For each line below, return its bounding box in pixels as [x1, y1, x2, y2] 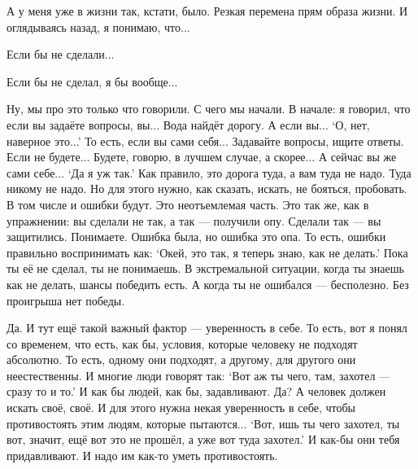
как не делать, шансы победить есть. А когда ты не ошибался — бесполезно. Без [7, 275, 409, 292]
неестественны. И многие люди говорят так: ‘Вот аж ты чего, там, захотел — [7, 366, 391, 384]
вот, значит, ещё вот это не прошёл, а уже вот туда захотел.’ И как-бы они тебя [7, 431, 400, 448]
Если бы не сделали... [7, 46, 115, 63]
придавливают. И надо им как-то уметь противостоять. [7, 446, 278, 463]
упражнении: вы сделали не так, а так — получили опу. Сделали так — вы [7, 212, 381, 229]
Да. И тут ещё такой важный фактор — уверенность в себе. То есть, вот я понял [7, 319, 407, 336]
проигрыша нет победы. [7, 291, 125, 309]
